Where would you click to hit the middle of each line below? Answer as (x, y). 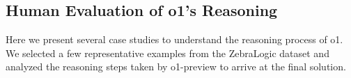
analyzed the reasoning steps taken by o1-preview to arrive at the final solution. (176, 67)
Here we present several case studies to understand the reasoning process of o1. (174, 39)
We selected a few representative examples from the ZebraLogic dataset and (167, 53)
